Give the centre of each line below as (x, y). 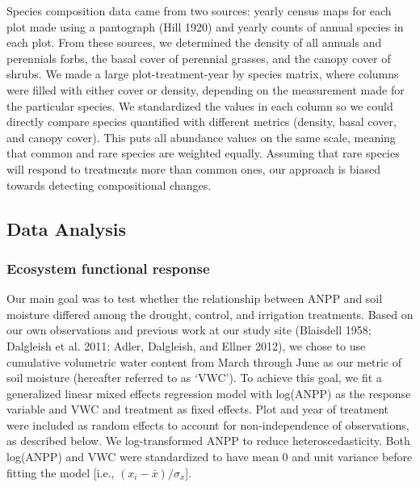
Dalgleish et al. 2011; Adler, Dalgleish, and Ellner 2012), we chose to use (186, 345)
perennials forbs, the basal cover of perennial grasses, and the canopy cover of (199, 58)
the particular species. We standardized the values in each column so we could (200, 105)
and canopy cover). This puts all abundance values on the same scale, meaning (201, 137)
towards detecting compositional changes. (109, 185)
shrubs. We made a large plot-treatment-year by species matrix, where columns (203, 74)
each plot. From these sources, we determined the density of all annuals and (194, 42)
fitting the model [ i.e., (61, 472)
